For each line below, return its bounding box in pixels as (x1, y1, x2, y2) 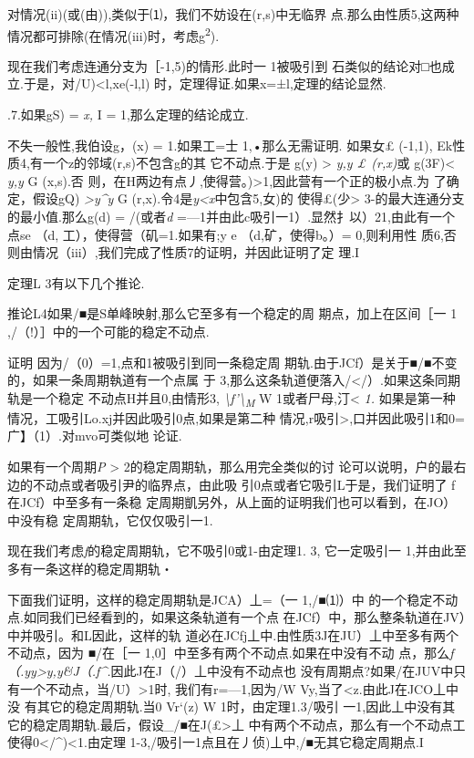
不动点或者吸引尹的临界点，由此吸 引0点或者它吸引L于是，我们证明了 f (32, 474, 456, 493)
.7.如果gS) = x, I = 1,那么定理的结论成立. (7, 105, 249, 124)
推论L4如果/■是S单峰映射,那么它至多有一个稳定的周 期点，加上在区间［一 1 (7, 304, 458, 323)
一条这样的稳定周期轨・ (32, 559, 173, 578)
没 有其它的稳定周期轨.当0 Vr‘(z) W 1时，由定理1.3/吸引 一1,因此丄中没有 (7, 697, 443, 716)
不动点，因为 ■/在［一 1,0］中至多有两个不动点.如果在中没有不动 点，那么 (7, 643, 450, 662)
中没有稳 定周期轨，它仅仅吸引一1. (7, 510, 213, 529)
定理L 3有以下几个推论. (7, 273, 145, 292)
